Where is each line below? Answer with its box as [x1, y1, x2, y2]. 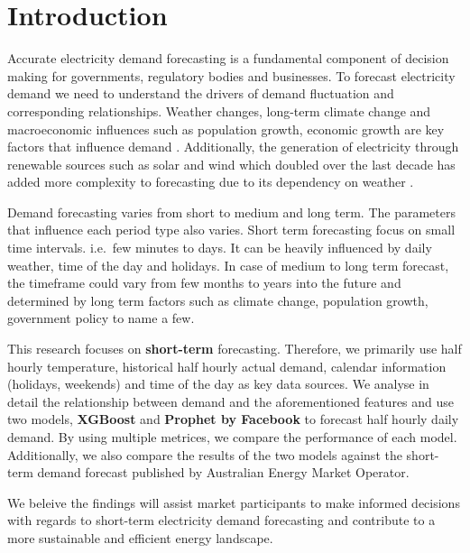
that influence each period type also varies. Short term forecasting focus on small [7, 220, 456, 239]
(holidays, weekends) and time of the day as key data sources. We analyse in [7, 374, 429, 393]
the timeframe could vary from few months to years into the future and [7, 273, 401, 292]
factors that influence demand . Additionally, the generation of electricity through [7, 137, 459, 156]
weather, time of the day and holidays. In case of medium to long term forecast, [7, 255, 449, 274]
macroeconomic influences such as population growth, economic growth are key [7, 119, 445, 138]
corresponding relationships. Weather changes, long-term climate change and [7, 101, 431, 120]
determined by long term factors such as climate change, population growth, [7, 290, 429, 309]
